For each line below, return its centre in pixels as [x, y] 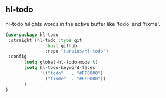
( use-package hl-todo [32, 35]
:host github [61, 46]
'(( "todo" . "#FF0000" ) [72, 73]
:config [17, 57]
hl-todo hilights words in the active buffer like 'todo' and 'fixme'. [83, 24]
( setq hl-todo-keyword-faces [59, 68]
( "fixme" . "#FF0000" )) [76, 79]
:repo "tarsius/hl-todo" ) [77, 51]
